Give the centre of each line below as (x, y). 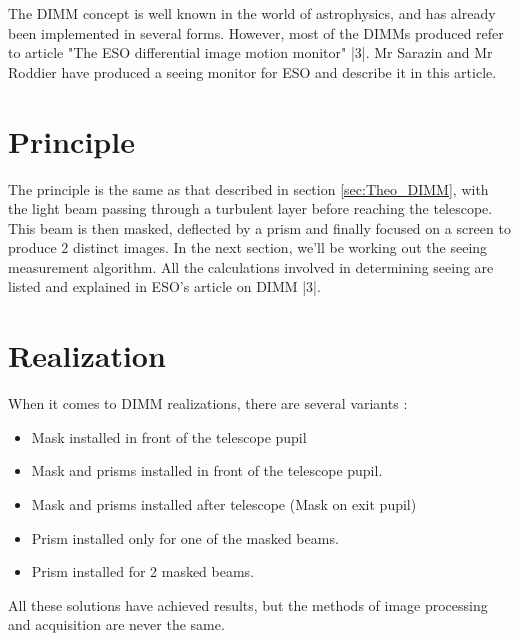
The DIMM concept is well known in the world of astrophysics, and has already (252, 13)
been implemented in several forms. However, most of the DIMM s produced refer (256, 32)
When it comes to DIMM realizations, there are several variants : (208, 403)
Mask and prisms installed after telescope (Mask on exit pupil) (224, 503)
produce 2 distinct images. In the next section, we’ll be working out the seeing (248, 247)
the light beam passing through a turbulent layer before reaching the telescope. (250, 208)
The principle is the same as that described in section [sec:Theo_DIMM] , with (248, 188)
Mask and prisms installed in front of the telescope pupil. (207, 470)
